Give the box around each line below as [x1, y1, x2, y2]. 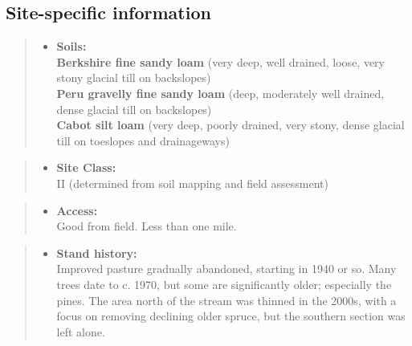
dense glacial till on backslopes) [56, 100, 212, 117]
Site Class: [56, 159, 116, 176]
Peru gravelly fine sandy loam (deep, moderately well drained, [56, 84, 385, 101]
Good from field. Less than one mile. [56, 218, 237, 234]
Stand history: [56, 244, 137, 261]
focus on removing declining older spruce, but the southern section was [56, 307, 406, 324]
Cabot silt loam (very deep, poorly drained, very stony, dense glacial [56, 116, 405, 133]
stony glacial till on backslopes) [56, 69, 211, 86]
